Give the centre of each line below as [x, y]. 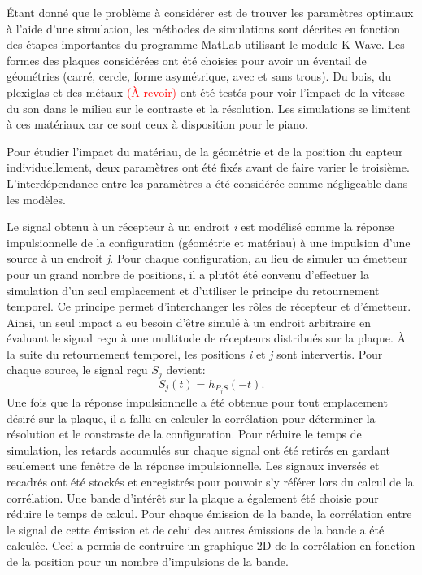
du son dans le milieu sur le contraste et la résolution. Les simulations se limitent [209, 108]
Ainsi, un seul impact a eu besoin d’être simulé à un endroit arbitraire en [189, 322]
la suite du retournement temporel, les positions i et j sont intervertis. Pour [195, 353]
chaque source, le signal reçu [77, 370]
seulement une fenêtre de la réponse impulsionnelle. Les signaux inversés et [193, 466]
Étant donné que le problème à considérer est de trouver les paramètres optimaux [210, 12]
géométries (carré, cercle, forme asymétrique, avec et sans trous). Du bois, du [199, 76]
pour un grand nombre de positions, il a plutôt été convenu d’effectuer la [188, 274]
